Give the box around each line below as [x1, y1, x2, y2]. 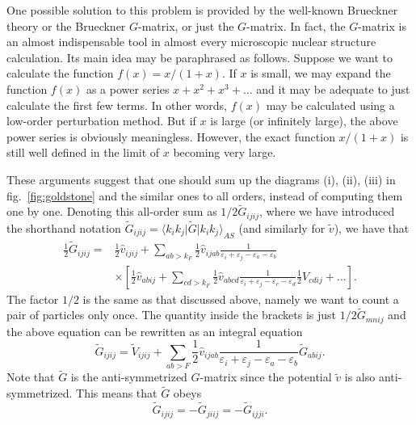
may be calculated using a [266, 96, 395, 113]
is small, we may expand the [250, 65, 391, 82]
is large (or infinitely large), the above [210, 112, 398, 129]
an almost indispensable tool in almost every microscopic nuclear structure [6, 33, 376, 50]
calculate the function [6, 65, 114, 82]
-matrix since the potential [200, 368, 332, 385]
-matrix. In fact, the [246, 17, 346, 34]
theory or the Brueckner [6, 17, 126, 34]
